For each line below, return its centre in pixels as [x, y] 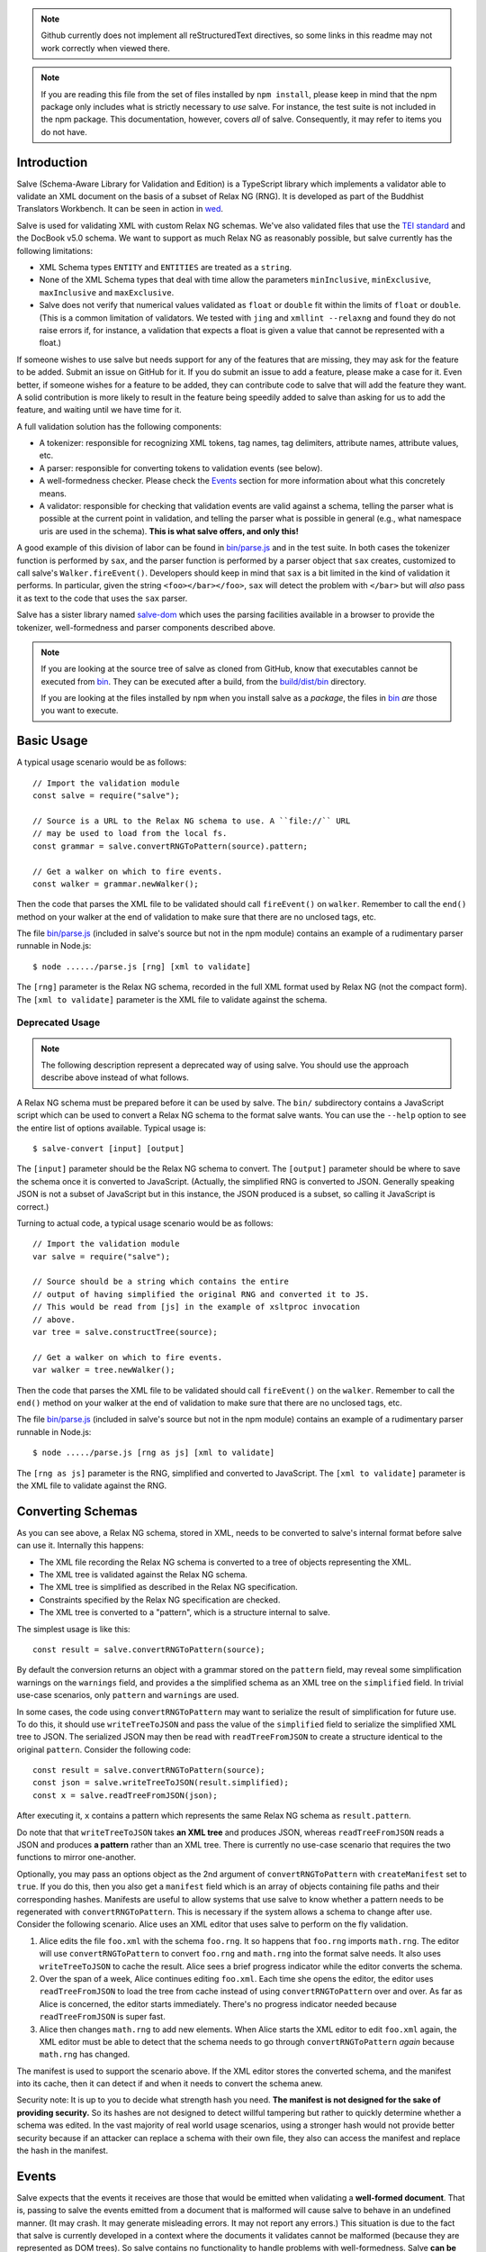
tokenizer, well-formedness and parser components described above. [146, 627]
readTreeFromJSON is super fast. [102, 2017]
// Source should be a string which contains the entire [161, 1282]
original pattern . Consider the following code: [104, 1749]
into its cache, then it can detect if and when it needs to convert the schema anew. [170, 2084]
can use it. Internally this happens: [80, 1546]
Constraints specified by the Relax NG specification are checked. [160, 1600]
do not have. [64, 132]
